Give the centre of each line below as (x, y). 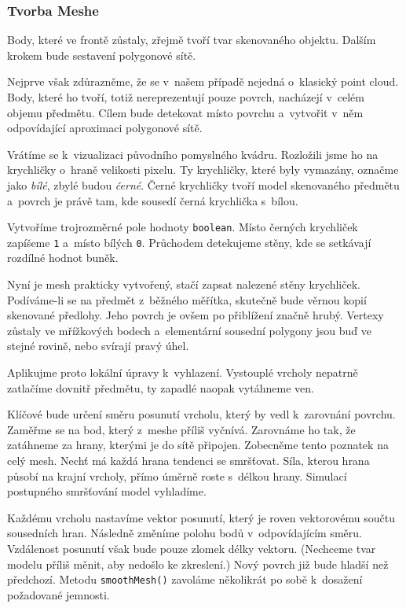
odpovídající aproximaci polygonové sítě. (105, 128)
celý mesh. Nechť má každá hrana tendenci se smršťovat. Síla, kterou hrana (188, 460)
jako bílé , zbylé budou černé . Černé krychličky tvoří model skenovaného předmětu (203, 184)
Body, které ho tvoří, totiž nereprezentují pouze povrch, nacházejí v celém (186, 97)
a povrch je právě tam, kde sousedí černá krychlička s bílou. (153, 200)
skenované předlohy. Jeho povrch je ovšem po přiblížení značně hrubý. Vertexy (196, 315)
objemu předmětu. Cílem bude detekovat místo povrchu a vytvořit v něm (185, 112)
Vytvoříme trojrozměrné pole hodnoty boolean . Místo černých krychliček (183, 227)
